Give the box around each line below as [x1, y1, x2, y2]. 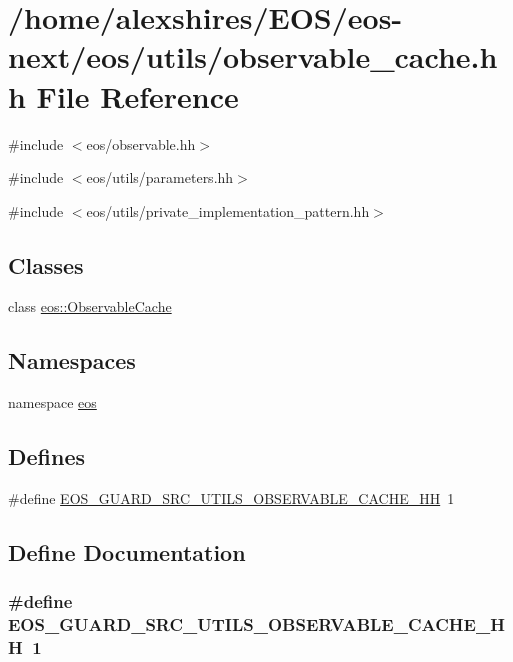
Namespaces [8, 345, 136, 376]
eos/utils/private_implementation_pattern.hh [86, 200, 370, 221]
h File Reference [8, 75, 239, 116]
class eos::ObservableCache [8, 296, 172, 317]
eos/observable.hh [86, 133, 196, 154]
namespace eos [8, 392, 97, 413]
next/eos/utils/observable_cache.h [8, 36, 498, 77]
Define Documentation [8, 537, 246, 568]
